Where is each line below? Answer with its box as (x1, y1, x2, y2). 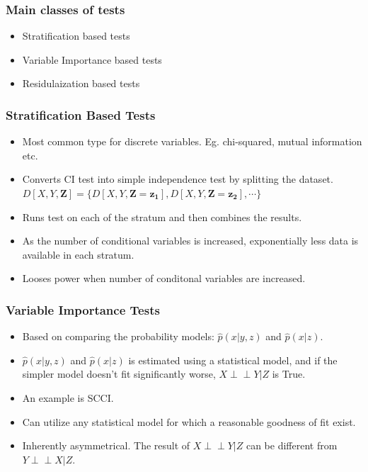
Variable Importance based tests (22, 52, 162, 67)
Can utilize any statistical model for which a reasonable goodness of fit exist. (22, 414, 356, 429)
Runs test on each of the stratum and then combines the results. (22, 209, 302, 224)
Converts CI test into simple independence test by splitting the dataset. (22, 172, 333, 186)
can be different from (246, 438, 338, 453)
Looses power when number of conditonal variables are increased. (22, 271, 306, 286)
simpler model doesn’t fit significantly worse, (22, 366, 216, 381)
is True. (272, 366, 306, 381)
